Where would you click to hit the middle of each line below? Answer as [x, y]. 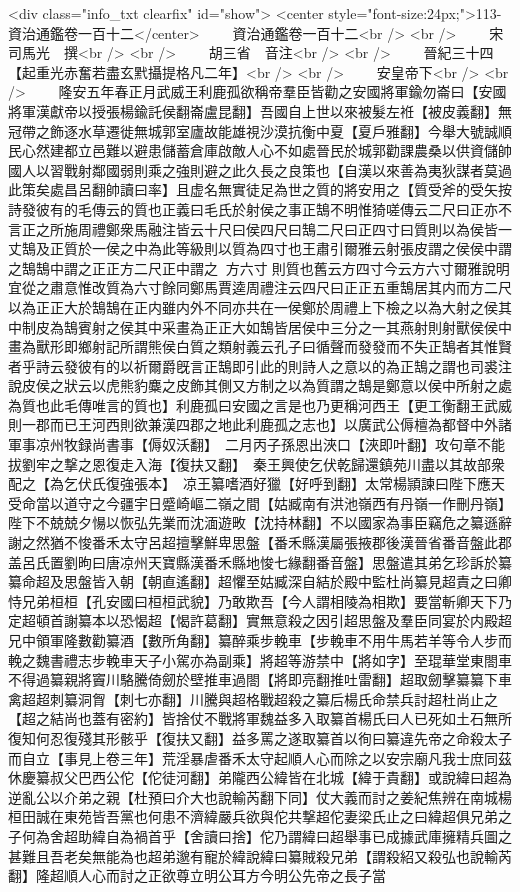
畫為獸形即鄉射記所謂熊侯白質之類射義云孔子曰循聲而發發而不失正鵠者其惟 [253, 346]
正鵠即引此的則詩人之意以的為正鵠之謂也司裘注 [357, 365]
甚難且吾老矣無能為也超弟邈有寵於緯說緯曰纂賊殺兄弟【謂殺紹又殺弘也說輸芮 [260, 855]
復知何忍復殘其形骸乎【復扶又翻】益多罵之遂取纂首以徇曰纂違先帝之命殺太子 [260, 737]
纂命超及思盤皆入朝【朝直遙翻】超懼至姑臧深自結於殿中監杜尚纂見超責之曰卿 [260, 581]
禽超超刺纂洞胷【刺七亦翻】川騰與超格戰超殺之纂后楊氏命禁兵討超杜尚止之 [253, 698]
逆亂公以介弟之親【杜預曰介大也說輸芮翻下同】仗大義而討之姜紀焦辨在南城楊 [260, 796]
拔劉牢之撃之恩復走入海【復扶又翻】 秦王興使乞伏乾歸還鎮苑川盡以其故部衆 [256, 463]
